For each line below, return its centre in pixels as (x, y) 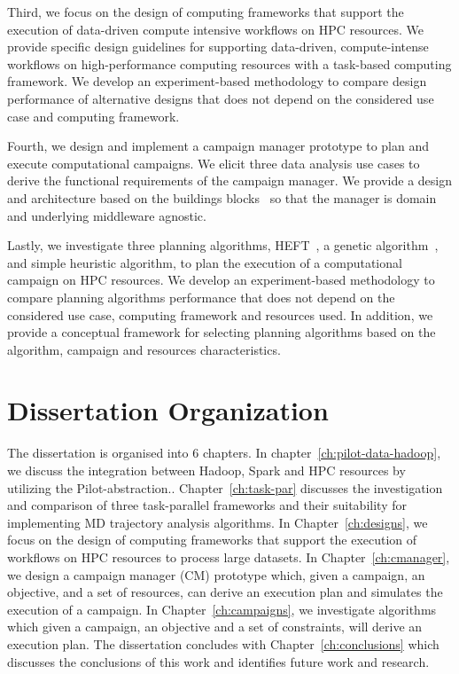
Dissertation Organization (168, 410)
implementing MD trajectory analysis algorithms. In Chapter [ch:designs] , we (218, 522)
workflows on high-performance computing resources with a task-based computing (229, 63)
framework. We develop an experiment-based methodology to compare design (217, 81)
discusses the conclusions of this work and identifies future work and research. (218, 661)
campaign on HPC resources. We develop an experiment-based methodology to (221, 280)
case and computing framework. (93, 116)
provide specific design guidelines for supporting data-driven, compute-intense (218, 47)
